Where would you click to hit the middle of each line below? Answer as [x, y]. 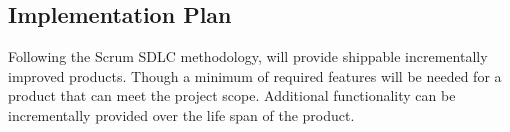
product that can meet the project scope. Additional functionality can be [232, 95]
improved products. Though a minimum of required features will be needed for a [255, 75]
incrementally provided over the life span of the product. [181, 114]
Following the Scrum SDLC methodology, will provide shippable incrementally [248, 56]
